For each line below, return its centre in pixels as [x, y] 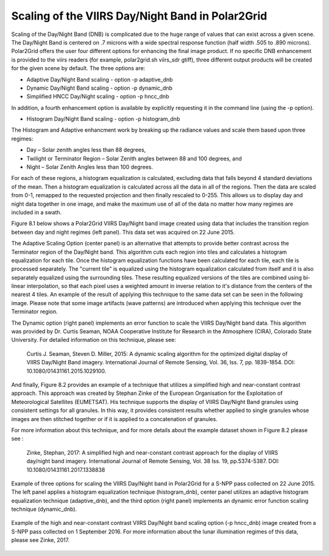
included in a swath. [37, 212]
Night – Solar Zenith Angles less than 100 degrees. [90, 167]
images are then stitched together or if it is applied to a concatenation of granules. [114, 419]
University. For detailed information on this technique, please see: [94, 340]
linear [18, 286]
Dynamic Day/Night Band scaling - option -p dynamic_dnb [100, 88]
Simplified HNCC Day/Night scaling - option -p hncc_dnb [98, 96]
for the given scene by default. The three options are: [78, 68]
